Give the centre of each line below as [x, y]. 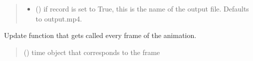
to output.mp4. [59, 18]
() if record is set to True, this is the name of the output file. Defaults [142, 8]
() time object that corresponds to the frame [92, 52]
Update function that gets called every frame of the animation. [100, 35]
